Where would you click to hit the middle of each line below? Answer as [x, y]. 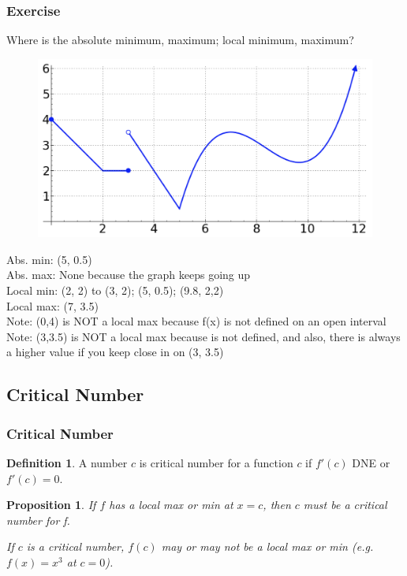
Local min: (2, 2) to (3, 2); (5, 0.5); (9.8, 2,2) [115, 290]
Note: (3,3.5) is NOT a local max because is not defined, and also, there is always [203, 336]
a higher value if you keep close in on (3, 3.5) [115, 352]
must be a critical [345, 505]
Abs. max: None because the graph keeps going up [129, 275]
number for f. [38, 520]
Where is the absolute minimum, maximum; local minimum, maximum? [180, 40]
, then [277, 505]
